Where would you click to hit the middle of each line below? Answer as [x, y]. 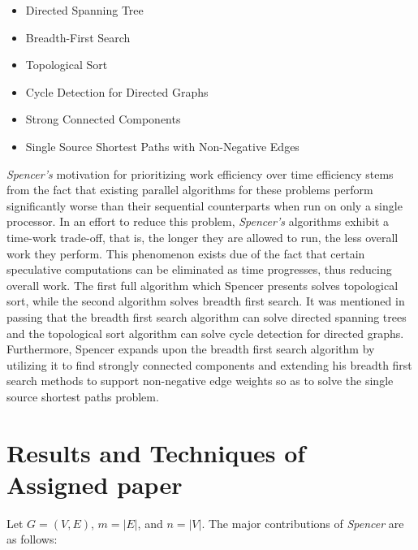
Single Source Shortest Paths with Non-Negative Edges [162, 146]
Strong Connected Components [103, 119]
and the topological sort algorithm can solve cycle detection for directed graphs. [205, 333]
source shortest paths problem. [83, 396]
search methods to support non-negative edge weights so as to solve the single [200, 381]
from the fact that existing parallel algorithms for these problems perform [190, 190]
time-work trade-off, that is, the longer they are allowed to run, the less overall [203, 237]
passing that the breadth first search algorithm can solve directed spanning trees [207, 316]
